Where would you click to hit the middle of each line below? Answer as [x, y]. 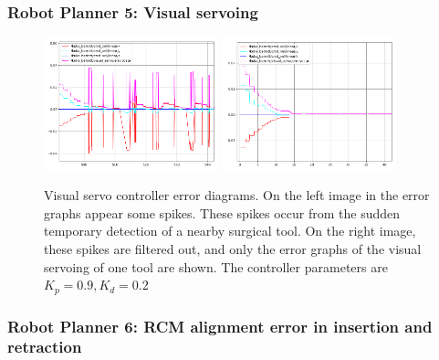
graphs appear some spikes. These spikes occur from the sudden [222, 212]
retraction [45, 347]
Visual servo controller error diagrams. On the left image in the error [237, 195]
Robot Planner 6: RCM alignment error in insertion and [220, 326]
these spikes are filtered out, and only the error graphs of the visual [233, 249]
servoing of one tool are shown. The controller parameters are [216, 266]
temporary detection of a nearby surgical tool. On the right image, [230, 231]
